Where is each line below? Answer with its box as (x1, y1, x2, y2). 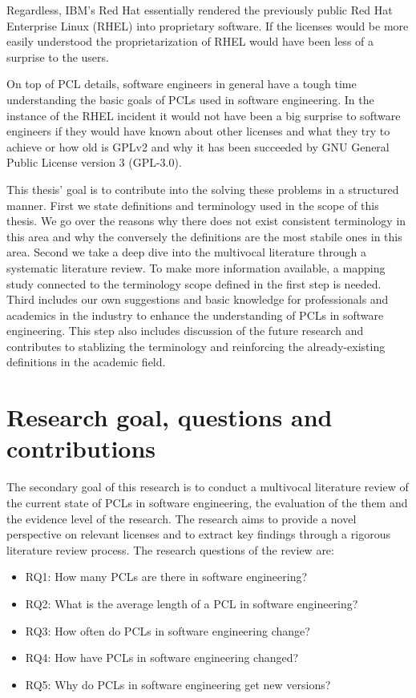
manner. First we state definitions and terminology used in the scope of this (6, 196, 379, 213)
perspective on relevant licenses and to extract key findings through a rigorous (6, 526, 390, 543)
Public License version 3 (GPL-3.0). (6, 154, 182, 171)
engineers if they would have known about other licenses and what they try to (6, 123, 390, 139)
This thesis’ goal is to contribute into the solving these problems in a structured (6, 180, 399, 197)
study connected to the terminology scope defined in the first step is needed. (6, 275, 382, 292)
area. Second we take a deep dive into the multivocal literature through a (6, 244, 366, 260)
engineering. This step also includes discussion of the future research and (6, 322, 364, 339)
